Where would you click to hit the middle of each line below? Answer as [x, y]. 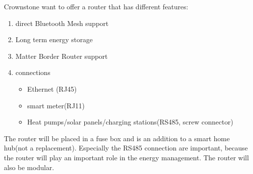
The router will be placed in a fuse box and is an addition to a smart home [117, 138]
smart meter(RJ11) [56, 105]
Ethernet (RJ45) [52, 88]
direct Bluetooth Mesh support [62, 23]
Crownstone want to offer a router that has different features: [96, 6]
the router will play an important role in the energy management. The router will [126, 157]
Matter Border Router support [62, 56]
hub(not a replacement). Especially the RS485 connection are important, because [126, 148]
